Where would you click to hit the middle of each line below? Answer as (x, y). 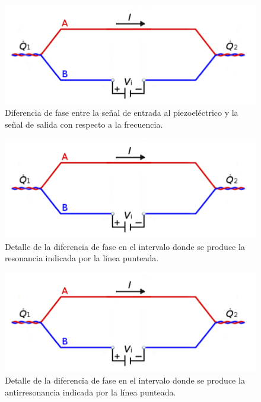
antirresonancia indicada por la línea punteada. (90, 392)
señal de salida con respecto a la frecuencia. (84, 124)
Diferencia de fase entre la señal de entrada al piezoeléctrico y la (122, 113)
